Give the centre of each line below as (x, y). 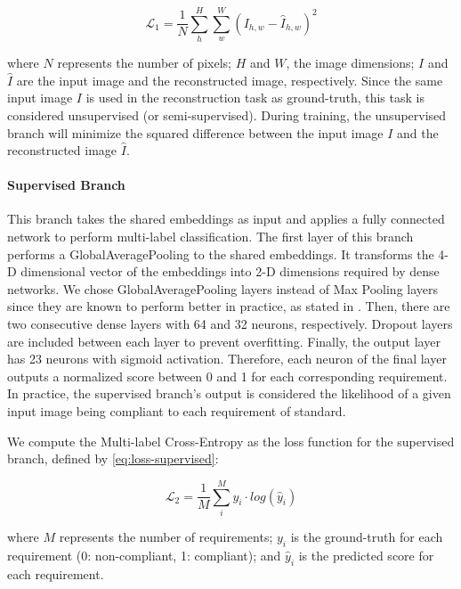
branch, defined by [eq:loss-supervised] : (113, 458)
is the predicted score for (366, 555)
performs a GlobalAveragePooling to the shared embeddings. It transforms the (221, 254)
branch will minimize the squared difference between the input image (195, 132)
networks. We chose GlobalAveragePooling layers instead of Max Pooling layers (223, 288)
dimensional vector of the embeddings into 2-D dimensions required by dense (230, 271)
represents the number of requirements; (166, 536)
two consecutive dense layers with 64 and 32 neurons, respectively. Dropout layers (230, 324)
